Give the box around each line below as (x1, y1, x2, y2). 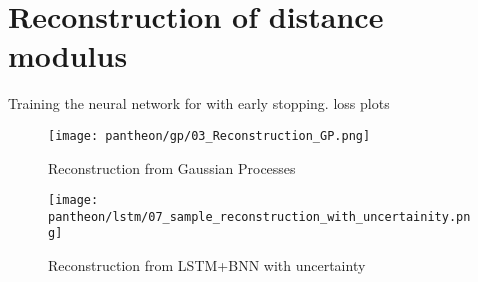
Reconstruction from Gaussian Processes (48, 157, 296, 178)
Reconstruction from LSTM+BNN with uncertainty (48, 255, 366, 276)
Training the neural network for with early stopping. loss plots (8, 93, 390, 114)
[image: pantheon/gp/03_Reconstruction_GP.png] (48, 128, 371, 143)
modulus (8, 35, 128, 76)
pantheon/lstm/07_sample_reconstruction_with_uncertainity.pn (48, 209, 471, 224)
